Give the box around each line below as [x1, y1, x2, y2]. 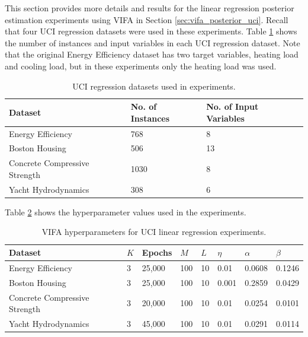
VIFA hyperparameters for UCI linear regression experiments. [41, 225, 267, 238]
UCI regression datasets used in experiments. [72, 80, 236, 92]
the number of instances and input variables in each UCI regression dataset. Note [5, 36, 300, 49]
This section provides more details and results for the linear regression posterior [5, 2, 294, 14]
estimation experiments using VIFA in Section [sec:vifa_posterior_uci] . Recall [5, 13, 288, 26]
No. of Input [206, 100, 259, 113]
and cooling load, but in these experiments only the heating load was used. [5, 59, 277, 72]
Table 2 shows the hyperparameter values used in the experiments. [5, 205, 246, 218]
